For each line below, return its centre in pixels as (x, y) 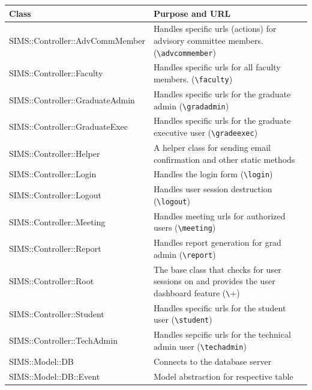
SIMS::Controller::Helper (55, 153)
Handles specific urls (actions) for (215, 29)
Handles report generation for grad (217, 242)
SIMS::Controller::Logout (55, 195)
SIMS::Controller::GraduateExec (69, 126)
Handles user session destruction (213, 189)
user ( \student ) (183, 319)
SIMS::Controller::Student (57, 313)
